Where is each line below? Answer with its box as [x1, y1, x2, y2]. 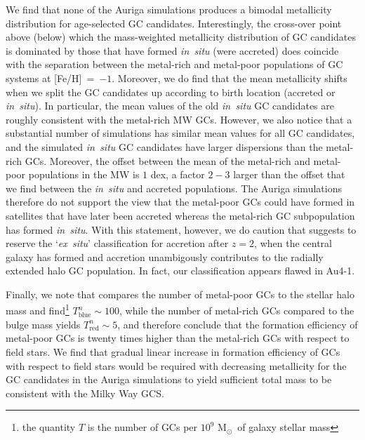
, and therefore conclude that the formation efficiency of [117, 316, 358, 331]
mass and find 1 [6, 301, 69, 318]
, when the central [254, 236, 332, 251]
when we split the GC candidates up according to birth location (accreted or [6, 84, 336, 99]
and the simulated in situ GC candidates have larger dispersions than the [6, 139, 323, 154]
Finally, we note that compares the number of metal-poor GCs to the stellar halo [6, 286, 354, 301]
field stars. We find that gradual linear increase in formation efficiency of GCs [6, 344, 340, 359]
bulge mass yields [6, 316, 81, 331]
